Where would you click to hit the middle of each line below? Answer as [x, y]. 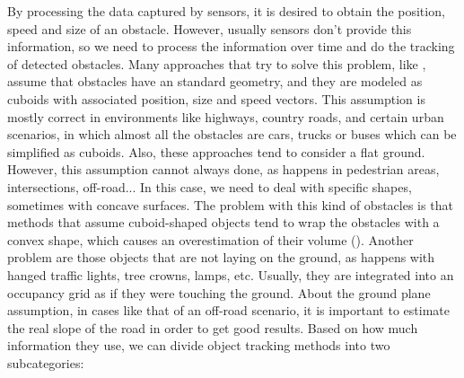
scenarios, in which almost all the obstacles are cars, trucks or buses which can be [232, 134]
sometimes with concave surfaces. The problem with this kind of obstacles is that [230, 204]
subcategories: [46, 362]
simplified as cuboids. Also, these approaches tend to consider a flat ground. [216, 151]
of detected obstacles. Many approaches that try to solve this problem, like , [217, 63]
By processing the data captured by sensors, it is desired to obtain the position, [226, 11]
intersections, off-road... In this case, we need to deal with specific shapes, [210, 186]
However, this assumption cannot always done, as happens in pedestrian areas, [223, 169]
